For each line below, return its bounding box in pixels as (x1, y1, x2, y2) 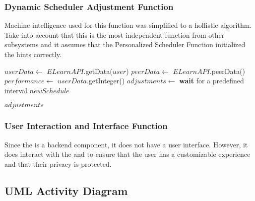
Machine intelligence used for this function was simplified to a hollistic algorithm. (4, 20, 252, 30)
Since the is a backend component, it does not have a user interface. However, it (4, 139, 248, 149)
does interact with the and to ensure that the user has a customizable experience (4, 149, 251, 159)
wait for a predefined (179, 75, 244, 86)
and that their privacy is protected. (4, 158, 112, 169)
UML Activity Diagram (4, 183, 128, 198)
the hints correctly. (4, 49, 62, 59)
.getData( (83, 66, 113, 76)
